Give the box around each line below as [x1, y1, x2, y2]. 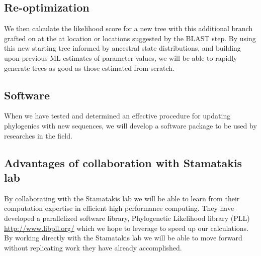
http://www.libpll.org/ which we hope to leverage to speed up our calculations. [4, 222, 249, 233]
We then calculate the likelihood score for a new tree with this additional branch [4, 23, 253, 34]
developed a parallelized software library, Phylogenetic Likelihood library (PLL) [4, 212, 250, 223]
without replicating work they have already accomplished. [4, 242, 182, 252]
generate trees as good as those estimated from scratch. [4, 62, 175, 73]
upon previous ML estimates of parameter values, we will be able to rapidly [4, 52, 237, 63]
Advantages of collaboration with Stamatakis [4, 155, 242, 170]
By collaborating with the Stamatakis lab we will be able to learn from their [4, 193, 240, 203]
